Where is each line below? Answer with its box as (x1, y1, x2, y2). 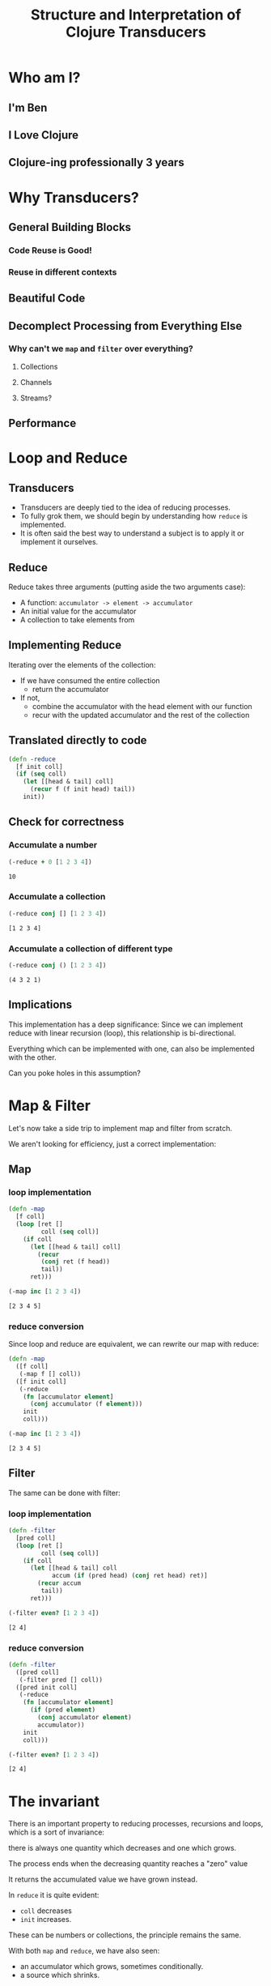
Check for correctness (8, 815, 125, 829)
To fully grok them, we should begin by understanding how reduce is (19, 511, 248, 521)
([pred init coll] (15, 1683, 78, 1691)
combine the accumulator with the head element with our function (32, 701, 252, 711)
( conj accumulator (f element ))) (29, 1400, 143, 1408)
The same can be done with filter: (8, 1488, 121, 1497)
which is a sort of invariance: (8, 1827, 105, 1837)
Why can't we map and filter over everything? (8, 343, 194, 354)
